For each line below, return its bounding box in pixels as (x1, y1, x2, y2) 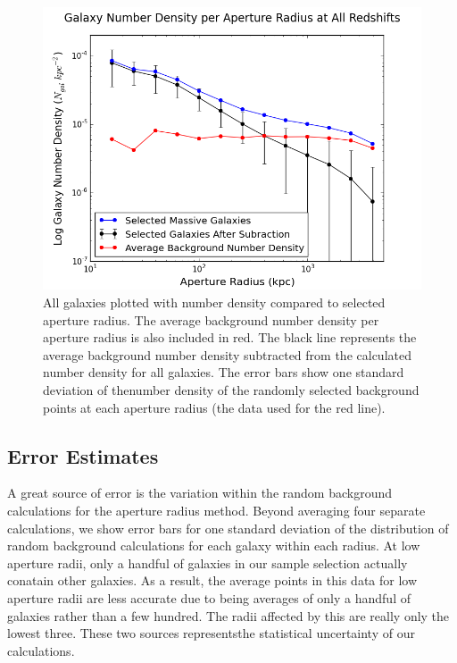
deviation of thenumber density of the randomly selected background (43, 380, 420, 399)
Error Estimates (7, 441, 159, 469)
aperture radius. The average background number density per (43, 310, 379, 329)
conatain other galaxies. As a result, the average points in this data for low (7, 571, 418, 590)
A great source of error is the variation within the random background (7, 483, 392, 502)
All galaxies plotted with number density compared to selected (43, 293, 386, 311)
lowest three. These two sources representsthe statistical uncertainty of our (7, 624, 415, 642)
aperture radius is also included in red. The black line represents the (43, 328, 417, 347)
